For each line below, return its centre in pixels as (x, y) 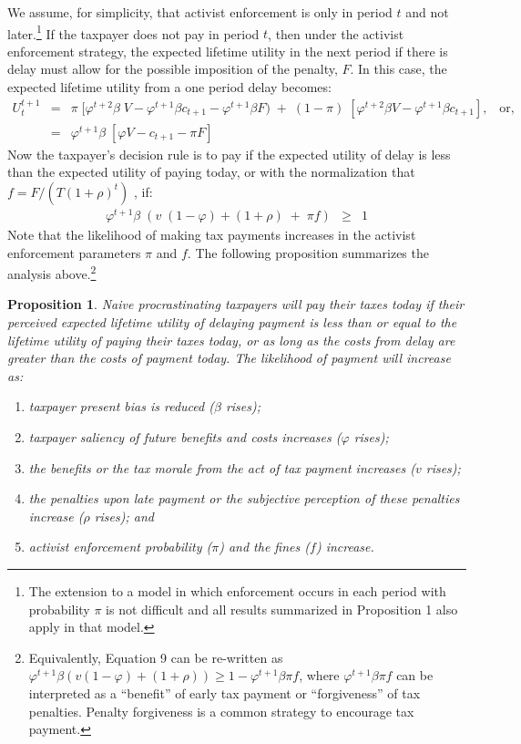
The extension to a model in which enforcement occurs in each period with (237, 590)
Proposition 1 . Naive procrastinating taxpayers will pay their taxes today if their (236, 304)
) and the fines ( (265, 547)
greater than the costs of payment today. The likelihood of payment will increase (229, 358)
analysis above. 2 (52, 272)
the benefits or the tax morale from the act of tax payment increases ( (222, 467)
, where (319, 675)
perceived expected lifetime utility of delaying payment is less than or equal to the (232, 322)
